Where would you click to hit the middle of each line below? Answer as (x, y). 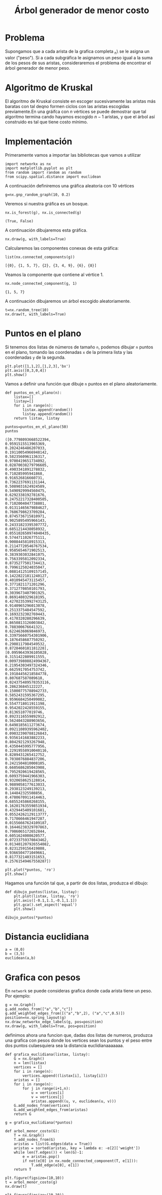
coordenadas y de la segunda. (35, 357)
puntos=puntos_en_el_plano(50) (37, 427)
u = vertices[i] (47, 1093)
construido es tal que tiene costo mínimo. (46, 122)
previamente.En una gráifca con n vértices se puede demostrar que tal (76, 111)
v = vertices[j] (47, 1097)
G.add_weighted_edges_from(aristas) (51, 1110)
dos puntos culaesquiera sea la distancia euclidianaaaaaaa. (64, 1046)
